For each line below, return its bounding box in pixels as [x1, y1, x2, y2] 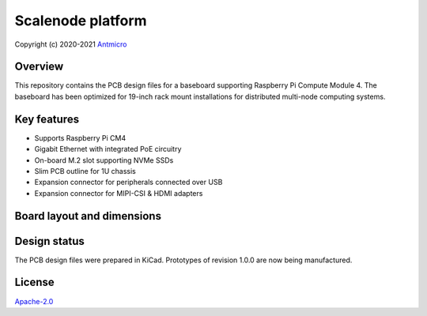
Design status [14, 234, 85, 248]
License [14, 276, 55, 289]
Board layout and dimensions [14, 209, 162, 223]
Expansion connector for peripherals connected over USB [34, 178, 223, 187]
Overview [14, 60, 64, 73]
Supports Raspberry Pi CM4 [34, 133, 127, 142]
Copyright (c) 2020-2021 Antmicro [14, 39, 127, 49]
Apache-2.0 [14, 296, 54, 306]
